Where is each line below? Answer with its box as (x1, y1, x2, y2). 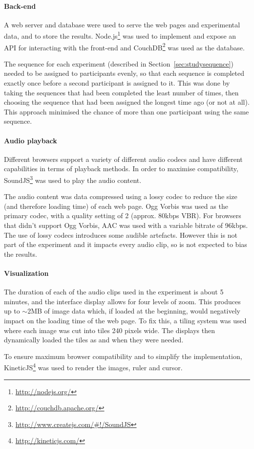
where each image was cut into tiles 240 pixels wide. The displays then (4, 325, 215, 335)
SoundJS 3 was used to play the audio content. (4, 174, 142, 185)
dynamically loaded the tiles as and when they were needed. (4, 335, 184, 345)
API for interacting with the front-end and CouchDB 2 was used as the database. (4, 41, 245, 52)
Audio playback (4, 135, 57, 145)
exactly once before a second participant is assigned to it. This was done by (4, 78, 230, 88)
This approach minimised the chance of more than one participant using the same (4, 106, 249, 116)
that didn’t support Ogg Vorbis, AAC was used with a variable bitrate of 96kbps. (4, 220, 248, 230)
